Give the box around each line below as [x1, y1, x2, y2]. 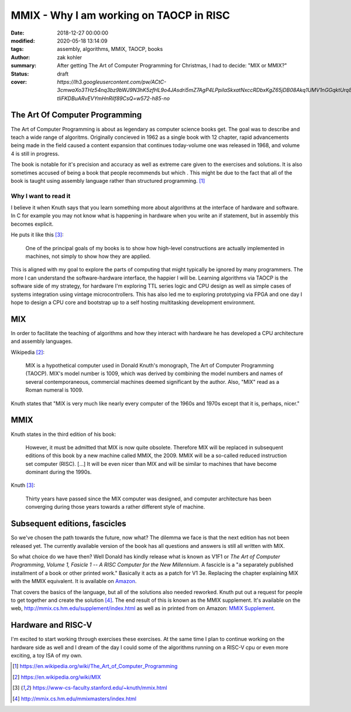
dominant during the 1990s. [25, 469, 92, 476]
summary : [11, 62, 37, 69]
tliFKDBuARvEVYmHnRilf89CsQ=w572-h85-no [57, 94, 170, 102]
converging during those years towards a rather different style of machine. [25, 503, 205, 510]
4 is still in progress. [11, 150, 60, 157]
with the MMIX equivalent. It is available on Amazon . [11, 578, 137, 585]
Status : [11, 70, 29, 77]
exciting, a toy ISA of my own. [11, 652, 83, 659]
